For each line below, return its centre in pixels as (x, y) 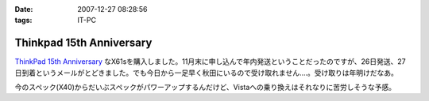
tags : (23, 21)
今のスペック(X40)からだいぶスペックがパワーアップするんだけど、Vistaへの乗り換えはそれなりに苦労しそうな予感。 (205, 88)
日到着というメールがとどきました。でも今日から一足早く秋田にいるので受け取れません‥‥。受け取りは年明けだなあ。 (207, 73)
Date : (24, 9)
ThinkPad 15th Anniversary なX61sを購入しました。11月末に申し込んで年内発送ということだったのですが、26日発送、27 (210, 62)
